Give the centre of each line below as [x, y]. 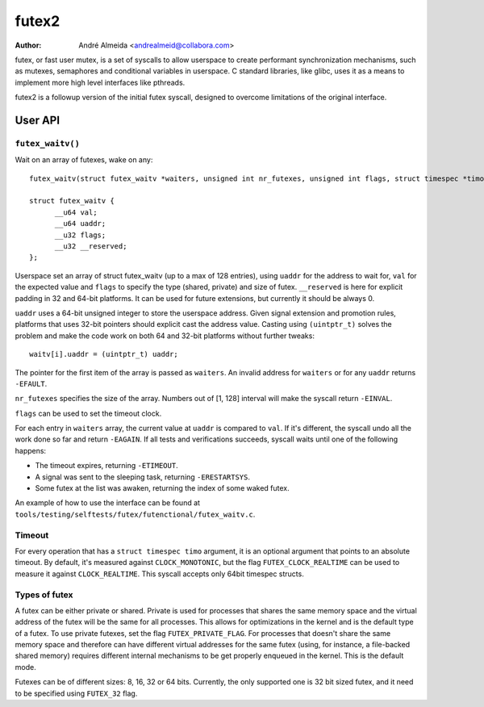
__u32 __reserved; [91, 246]
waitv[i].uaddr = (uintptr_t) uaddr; [104, 354]
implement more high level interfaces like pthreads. [100, 82]
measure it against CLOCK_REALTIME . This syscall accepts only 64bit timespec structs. [159, 574]
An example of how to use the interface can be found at [108, 503]
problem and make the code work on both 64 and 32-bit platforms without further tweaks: [165, 336]
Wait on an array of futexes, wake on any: [84, 160]
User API [38, 120]
